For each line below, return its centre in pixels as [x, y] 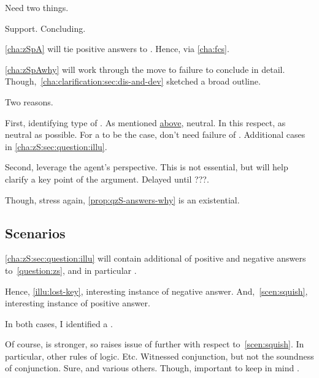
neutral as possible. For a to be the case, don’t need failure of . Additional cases [155, 134]
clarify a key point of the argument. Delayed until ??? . [107, 179]
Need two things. [37, 7]
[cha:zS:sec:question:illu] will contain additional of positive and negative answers [156, 258]
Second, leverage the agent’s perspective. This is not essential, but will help [147, 167]
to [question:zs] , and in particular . [71, 270]
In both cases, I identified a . [59, 323]
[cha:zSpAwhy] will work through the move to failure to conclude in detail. [145, 69]
